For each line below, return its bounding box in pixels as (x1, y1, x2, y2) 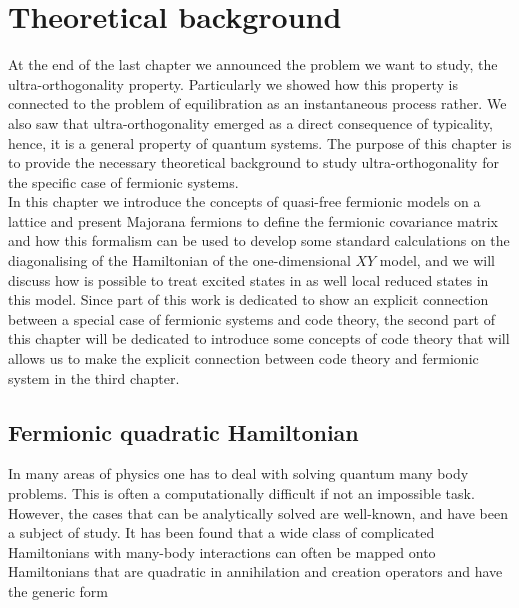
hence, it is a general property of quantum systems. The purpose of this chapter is (8, 132, 512, 153)
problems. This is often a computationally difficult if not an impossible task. (8, 483, 475, 504)
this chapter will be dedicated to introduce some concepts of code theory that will (8, 328, 510, 349)
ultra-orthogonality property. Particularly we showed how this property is (8, 73, 458, 94)
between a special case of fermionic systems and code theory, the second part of (8, 308, 496, 329)
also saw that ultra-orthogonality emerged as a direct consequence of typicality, (8, 112, 494, 133)
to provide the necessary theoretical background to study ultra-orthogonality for (8, 152, 499, 173)
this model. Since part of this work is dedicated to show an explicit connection (8, 289, 489, 310)
